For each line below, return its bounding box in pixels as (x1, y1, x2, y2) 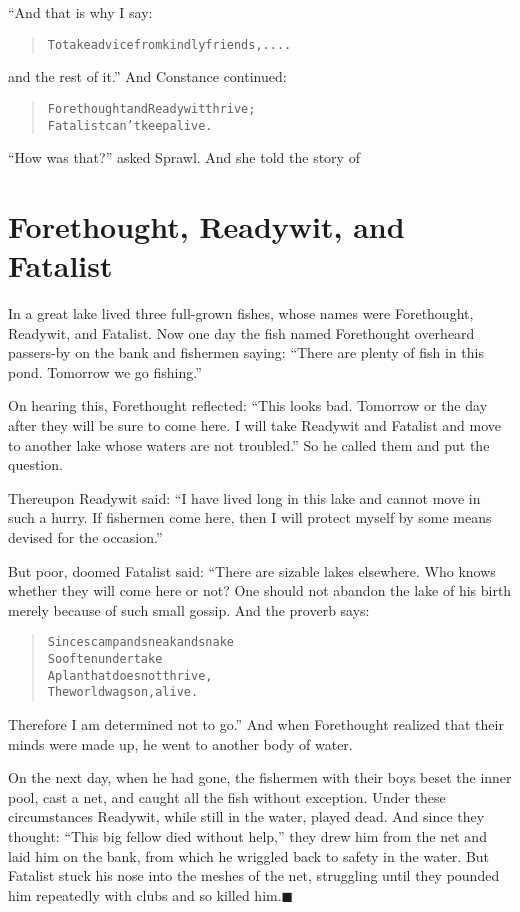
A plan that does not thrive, (47, 668, 213, 683)
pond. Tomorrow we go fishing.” (8, 361, 202, 382)
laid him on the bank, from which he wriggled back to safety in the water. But (8, 845, 490, 866)
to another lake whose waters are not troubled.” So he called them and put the (8, 434, 490, 455)
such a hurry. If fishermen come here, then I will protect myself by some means (8, 507, 492, 528)
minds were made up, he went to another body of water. (8, 733, 353, 754)
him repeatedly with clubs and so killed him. (8, 884, 282, 905)
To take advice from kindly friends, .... (47, 37, 292, 52)
